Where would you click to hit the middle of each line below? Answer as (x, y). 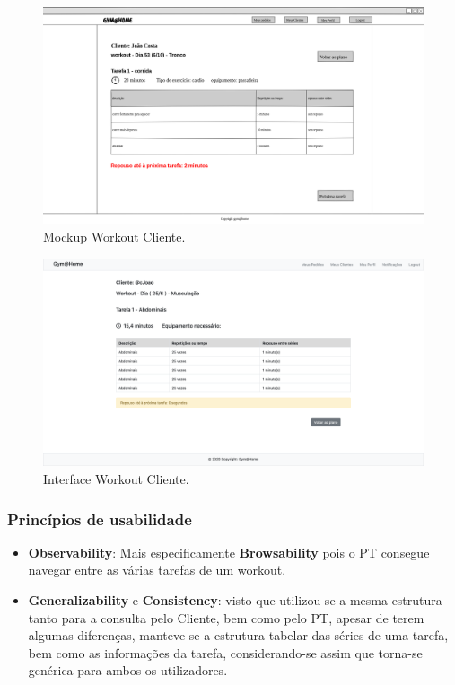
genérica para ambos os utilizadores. (128, 670)
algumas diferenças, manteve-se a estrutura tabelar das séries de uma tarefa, (238, 635)
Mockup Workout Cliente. (114, 236)
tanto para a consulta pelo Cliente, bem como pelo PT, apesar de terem (226, 617)
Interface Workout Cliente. (116, 479)
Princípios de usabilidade (100, 518)
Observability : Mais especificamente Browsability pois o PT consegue (229, 552)
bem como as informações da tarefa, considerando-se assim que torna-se (225, 652)
